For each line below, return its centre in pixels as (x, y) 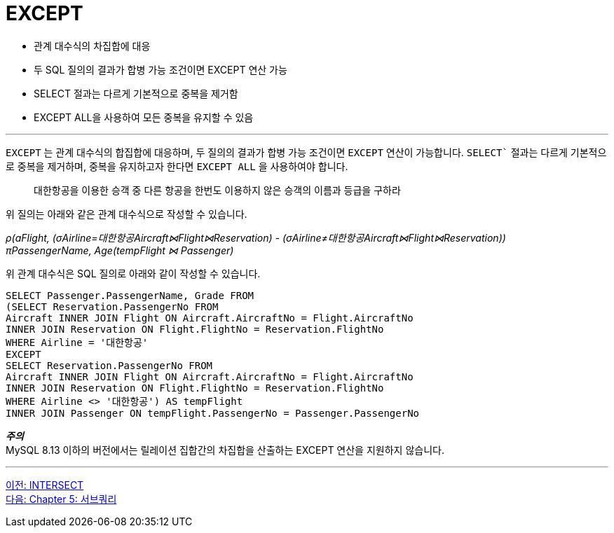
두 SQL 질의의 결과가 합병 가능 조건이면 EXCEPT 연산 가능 (161, 69)
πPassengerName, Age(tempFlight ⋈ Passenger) (120, 250)
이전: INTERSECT (45, 485)
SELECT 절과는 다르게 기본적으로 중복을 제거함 (136, 93)
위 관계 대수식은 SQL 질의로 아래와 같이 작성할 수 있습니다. (133, 273)
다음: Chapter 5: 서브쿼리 (61, 499)
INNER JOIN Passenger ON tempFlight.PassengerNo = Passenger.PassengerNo (213, 413)
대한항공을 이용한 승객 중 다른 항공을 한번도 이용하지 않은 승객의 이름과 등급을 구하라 (217, 190)
